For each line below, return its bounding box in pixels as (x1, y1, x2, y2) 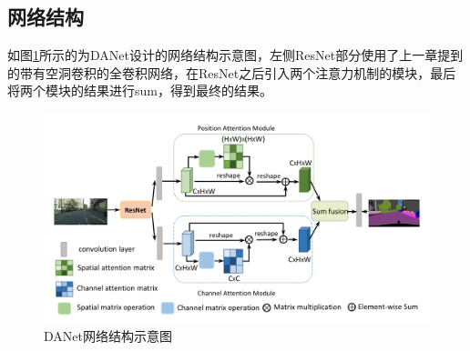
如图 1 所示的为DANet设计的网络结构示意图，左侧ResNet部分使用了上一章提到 (7, 45, 464, 65)
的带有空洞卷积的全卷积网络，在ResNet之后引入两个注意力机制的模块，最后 (7, 63, 456, 82)
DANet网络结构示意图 (44, 326, 172, 346)
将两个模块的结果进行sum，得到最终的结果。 (7, 81, 272, 100)
